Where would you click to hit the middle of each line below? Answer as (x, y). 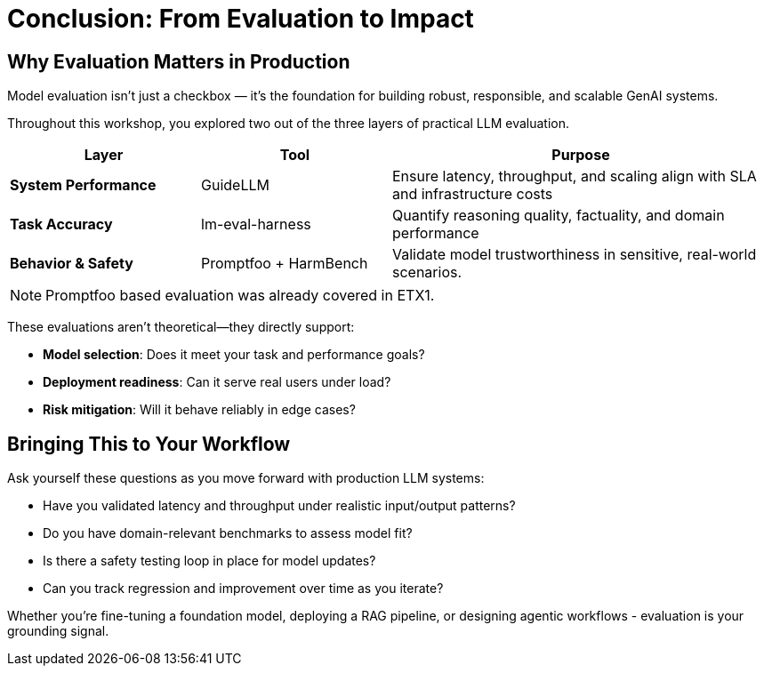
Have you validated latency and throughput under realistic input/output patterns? (279, 506)
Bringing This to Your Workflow (149, 444)
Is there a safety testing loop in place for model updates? (209, 561)
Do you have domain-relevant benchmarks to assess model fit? (228, 533)
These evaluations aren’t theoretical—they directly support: (181, 327)
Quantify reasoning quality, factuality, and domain (559, 216)
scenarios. (427, 272)
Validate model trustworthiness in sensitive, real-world (575, 255)
